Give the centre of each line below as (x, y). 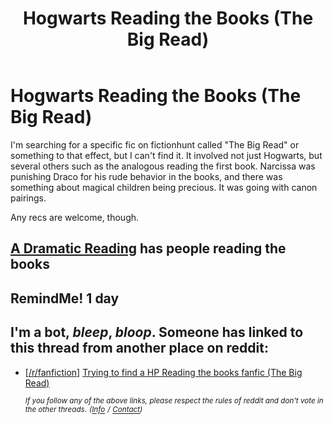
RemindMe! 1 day (65, 298)
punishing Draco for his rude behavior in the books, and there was (146, 176)
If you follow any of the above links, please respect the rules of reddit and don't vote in (174, 401)
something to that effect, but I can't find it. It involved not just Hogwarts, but (166, 155)
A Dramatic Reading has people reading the (148, 248)
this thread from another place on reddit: (139, 348)
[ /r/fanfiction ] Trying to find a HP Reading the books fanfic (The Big (163, 372)
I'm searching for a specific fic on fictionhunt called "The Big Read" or (155, 144)
